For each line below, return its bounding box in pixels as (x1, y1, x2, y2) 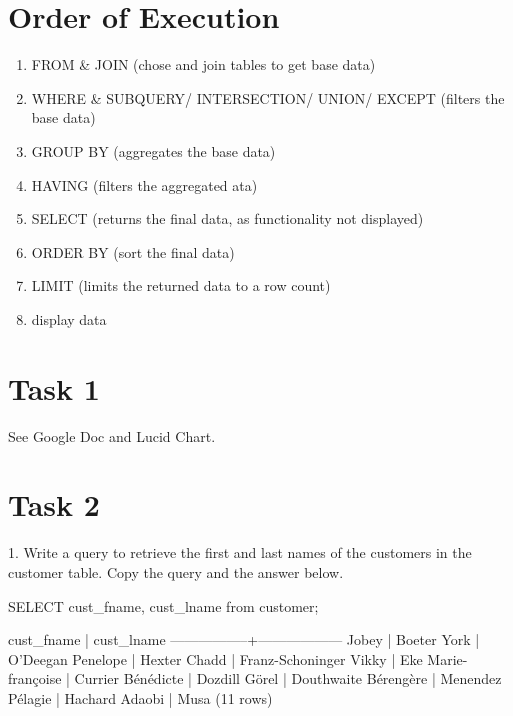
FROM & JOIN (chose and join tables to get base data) (31, 54, 376, 75)
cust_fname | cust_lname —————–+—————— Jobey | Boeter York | (8, 629, 480, 650)
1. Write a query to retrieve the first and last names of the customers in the (8, 542, 472, 563)
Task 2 (8, 484, 100, 525)
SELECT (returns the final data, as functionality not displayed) (31, 208, 424, 229)
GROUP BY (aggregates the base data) (31, 140, 276, 161)
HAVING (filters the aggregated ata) (31, 174, 258, 195)
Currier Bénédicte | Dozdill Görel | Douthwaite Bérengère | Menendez (74, 668, 502, 689)
